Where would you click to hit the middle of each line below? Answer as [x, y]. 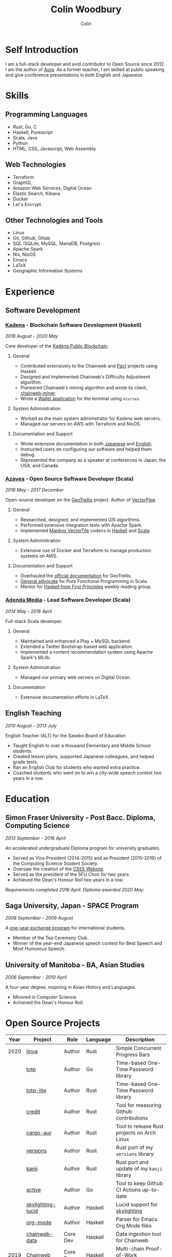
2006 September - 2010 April [36, 977]
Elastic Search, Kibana [36, 193]
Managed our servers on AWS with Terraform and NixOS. [81, 424]
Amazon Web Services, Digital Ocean [52, 188]
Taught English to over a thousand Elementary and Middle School [82, 745]
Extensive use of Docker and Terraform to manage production [86, 551]
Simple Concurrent [138, 1048]
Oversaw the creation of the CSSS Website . [59, 869]
